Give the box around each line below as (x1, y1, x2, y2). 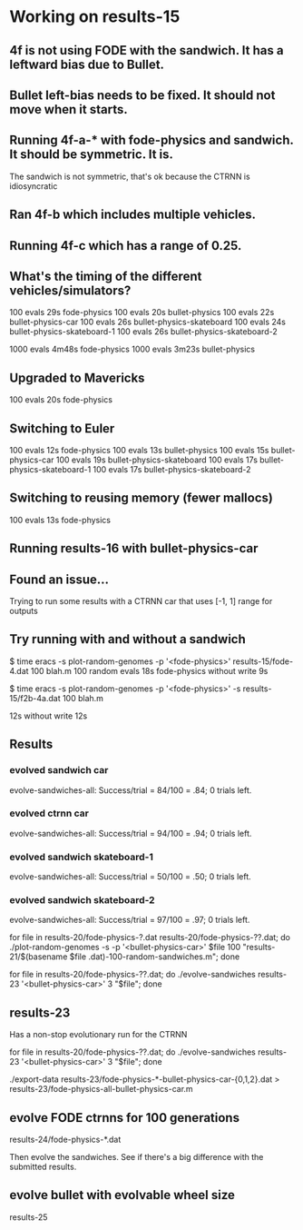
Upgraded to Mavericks (9, 370, 145, 385)
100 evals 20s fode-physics (9, 394, 113, 405)
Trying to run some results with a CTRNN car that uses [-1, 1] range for (9, 596, 273, 607)
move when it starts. (9, 102, 129, 117)
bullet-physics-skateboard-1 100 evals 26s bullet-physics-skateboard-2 (9, 326, 279, 337)
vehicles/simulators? (9, 283, 132, 298)
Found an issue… (9, 571, 110, 587)
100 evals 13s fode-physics (9, 514, 112, 525)
